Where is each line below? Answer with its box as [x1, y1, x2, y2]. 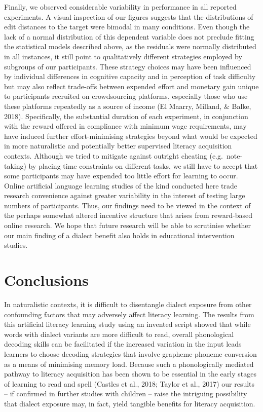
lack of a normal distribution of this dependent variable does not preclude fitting [4, 31, 254, 42]
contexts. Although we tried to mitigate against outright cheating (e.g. [4, 150, 223, 161]
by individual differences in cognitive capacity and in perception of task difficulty [4, 71, 256, 82]
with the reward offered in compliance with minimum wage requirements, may [4, 121, 247, 131]
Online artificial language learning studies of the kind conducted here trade [4, 180, 238, 191]
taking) [4, 160, 26, 171]
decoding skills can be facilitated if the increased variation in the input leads [4, 339, 242, 349]
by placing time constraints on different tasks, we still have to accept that [28, 160, 258, 171]
